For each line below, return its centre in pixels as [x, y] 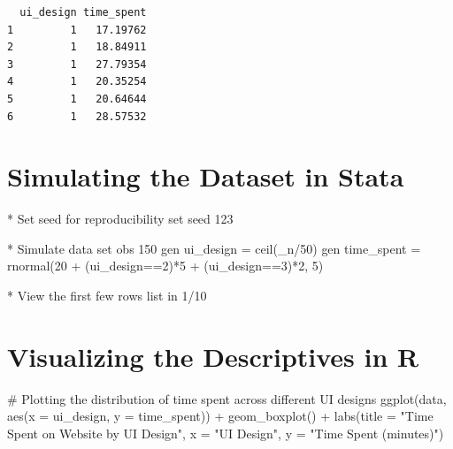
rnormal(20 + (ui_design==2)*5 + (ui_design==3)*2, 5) [165, 266]
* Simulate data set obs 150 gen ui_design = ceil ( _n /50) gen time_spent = [214, 248]
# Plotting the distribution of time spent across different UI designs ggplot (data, [227, 398]
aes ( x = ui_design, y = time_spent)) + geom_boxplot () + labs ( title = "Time [220, 416]
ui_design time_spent [83, 12]
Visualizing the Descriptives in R [213, 356]
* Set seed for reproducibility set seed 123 [120, 219]
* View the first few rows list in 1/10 [107, 296]
